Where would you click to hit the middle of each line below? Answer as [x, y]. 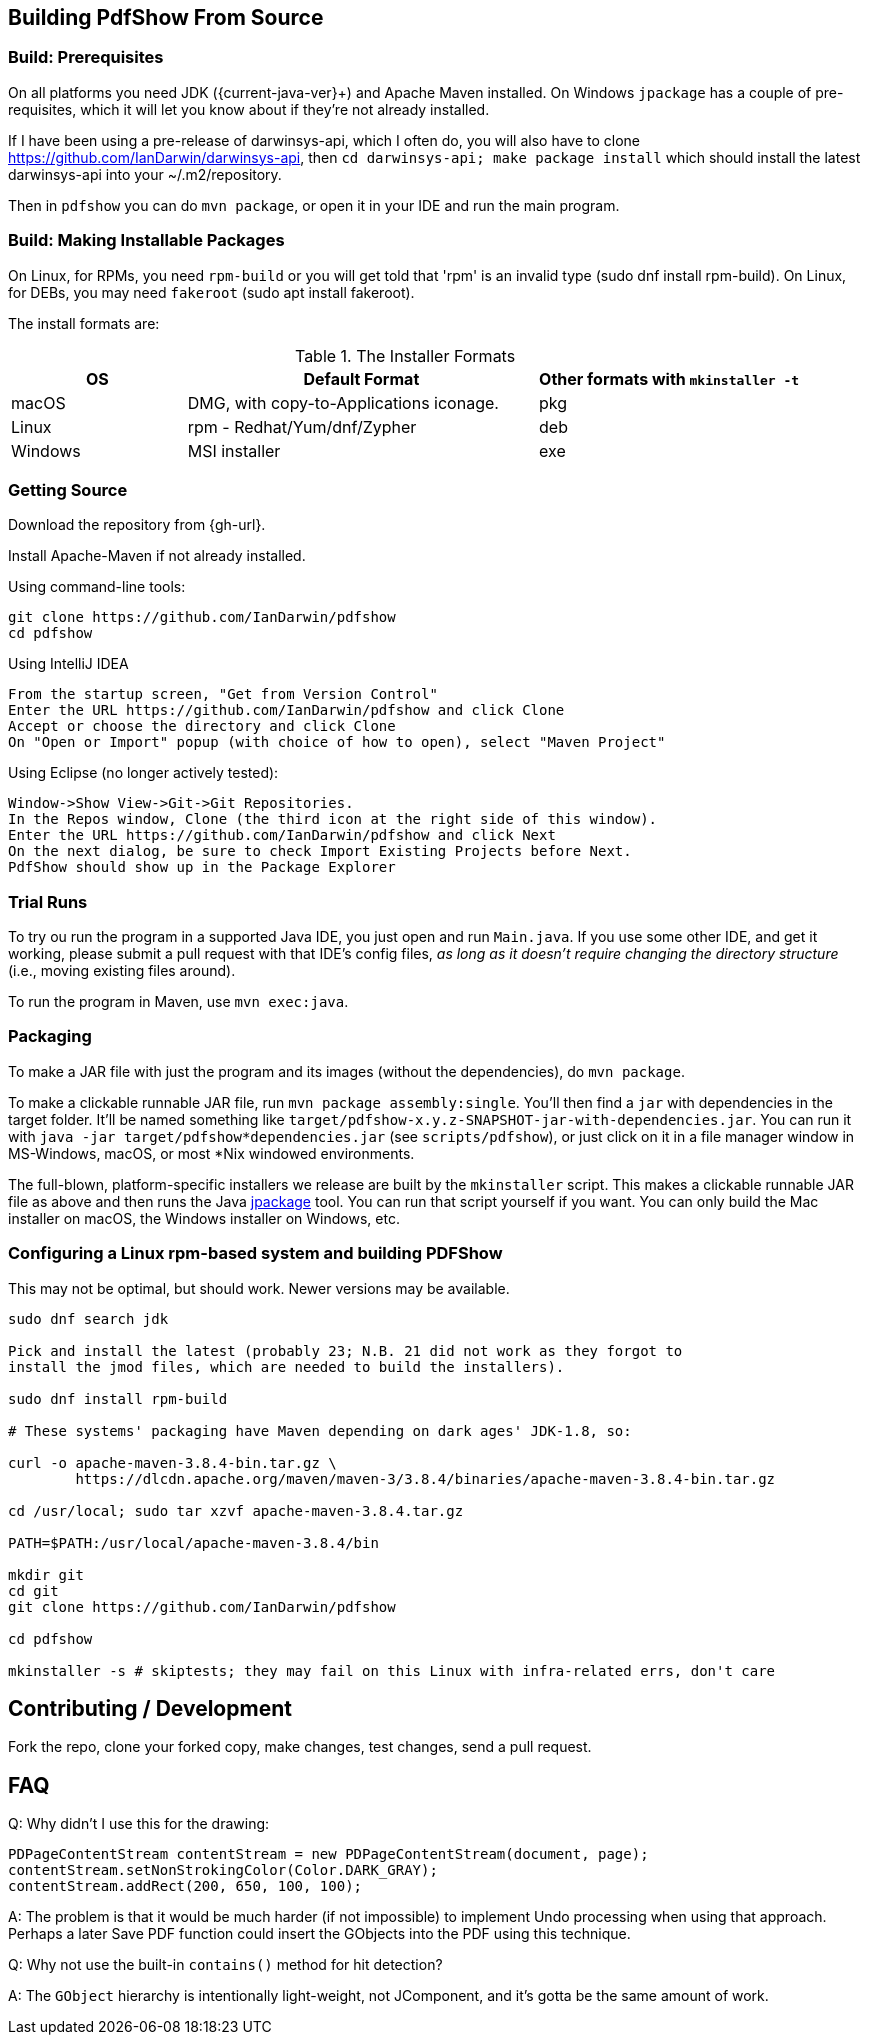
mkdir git [46, 1574]
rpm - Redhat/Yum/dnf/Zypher [302, 426]
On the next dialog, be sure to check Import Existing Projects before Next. [320, 851]
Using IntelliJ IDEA [68, 664]
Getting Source [68, 489]
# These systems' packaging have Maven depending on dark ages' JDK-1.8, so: [320, 1430]
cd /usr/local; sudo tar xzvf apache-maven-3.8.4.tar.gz [236, 1510]
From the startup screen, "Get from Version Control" [223, 694]
